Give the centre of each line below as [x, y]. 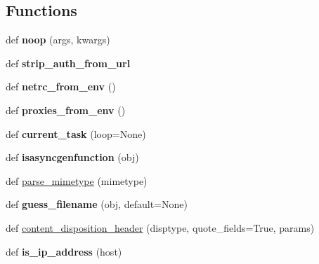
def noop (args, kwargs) [58, 40]
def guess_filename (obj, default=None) [97, 204]
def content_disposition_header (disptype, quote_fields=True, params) [160, 227]
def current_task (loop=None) [76, 133]
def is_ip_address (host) [64, 251]
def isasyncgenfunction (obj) [72, 157]
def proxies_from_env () [66, 110]
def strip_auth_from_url [68, 63]
